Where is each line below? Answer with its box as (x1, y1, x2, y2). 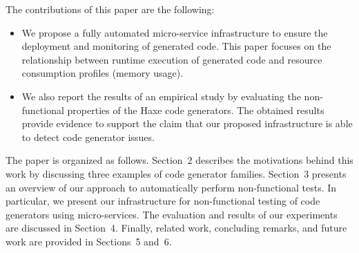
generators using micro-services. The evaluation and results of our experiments (6, 207, 338, 221)
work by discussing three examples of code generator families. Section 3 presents (6, 166, 347, 180)
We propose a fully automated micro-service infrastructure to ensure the (21, 25, 328, 39)
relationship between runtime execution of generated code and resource (21, 52, 322, 66)
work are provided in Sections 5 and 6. (6, 234, 172, 248)
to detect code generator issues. (21, 129, 155, 144)
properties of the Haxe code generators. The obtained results (67, 102, 324, 117)
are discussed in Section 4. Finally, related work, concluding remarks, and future (6, 221, 347, 235)
